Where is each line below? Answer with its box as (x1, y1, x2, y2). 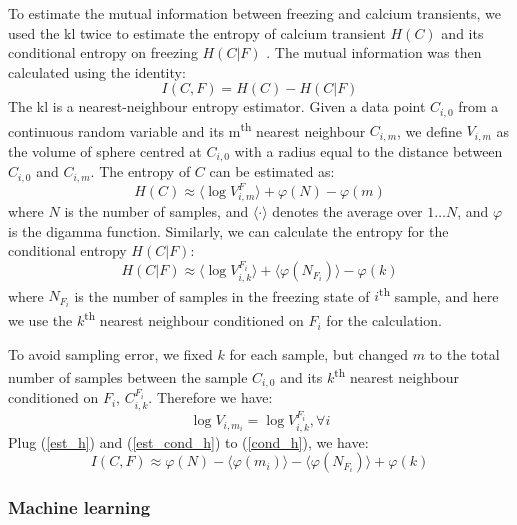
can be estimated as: (209, 161, 335, 182)
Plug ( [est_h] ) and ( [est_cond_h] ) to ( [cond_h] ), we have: (8, 431, 369, 452)
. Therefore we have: (148, 387, 273, 408)
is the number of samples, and (64, 201, 249, 222)
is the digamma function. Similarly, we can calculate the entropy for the (8, 220, 449, 241)
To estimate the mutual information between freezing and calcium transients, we (8, 3, 502, 23)
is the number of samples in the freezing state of (74, 285, 370, 306)
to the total (429, 343, 500, 364)
